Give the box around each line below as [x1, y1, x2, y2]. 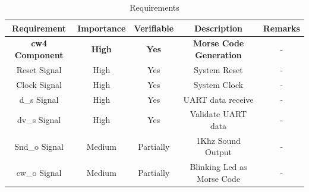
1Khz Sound [196, 134, 241, 146]
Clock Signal [16, 78, 62, 90]
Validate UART [190, 108, 247, 120]
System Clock [193, 78, 244, 90]
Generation [195, 49, 242, 61]
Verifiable [134, 21, 174, 34]
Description [194, 21, 242, 34]
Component [14, 49, 64, 61]
